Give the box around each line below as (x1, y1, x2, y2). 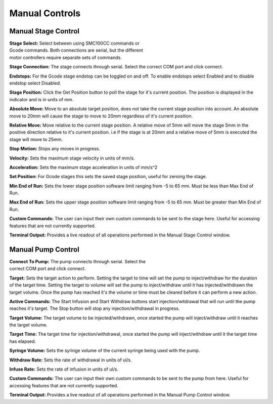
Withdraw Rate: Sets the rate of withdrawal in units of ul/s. (9, 357, 132, 363)
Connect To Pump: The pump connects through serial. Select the (9, 258, 146, 264)
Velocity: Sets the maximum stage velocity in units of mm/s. (9, 155, 135, 161)
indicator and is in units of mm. (9, 96, 74, 102)
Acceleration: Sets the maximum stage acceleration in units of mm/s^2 (9, 164, 158, 170)
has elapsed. (9, 338, 36, 344)
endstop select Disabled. (9, 80, 61, 86)
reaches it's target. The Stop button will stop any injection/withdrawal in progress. (9, 305, 180, 311)
